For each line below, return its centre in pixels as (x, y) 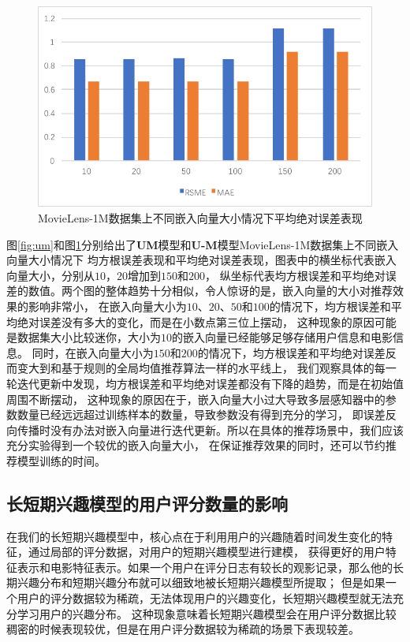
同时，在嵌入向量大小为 (93, 352)
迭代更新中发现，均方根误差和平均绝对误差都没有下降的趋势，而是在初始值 (210, 383)
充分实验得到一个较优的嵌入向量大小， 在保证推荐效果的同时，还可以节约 (196, 445)
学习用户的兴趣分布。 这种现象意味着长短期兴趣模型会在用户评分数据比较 (207, 613)
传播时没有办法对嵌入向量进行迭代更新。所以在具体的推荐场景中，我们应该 (210, 429)
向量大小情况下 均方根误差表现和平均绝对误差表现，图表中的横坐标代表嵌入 (201, 260)
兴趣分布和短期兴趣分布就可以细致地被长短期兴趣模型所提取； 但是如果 (201, 582)
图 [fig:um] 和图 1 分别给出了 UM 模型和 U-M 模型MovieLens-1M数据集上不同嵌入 (203, 244)
